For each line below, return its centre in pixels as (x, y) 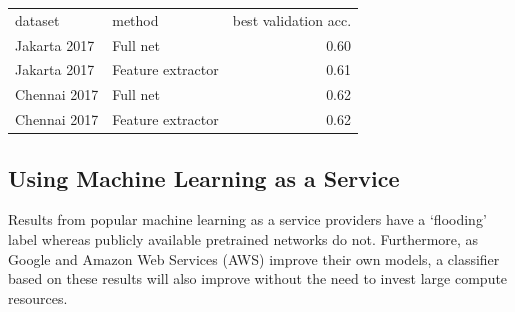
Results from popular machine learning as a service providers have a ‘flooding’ (247, 219)
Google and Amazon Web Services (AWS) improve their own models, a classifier (254, 258)
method (135, 19)
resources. (38, 297)
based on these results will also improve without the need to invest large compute (258, 278)
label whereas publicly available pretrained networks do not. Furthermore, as (243, 239)
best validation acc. (292, 19)
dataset (37, 19)
